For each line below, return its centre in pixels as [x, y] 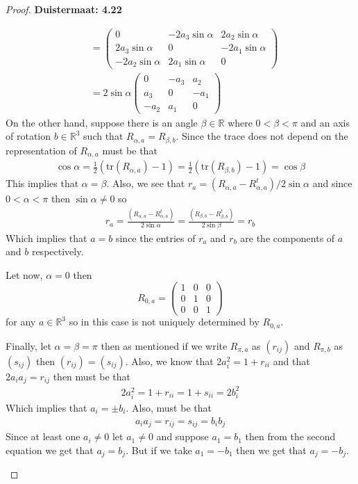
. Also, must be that [169, 408]
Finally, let [28, 345]
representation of [41, 150]
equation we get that [50, 450]
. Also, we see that [146, 183]
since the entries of [155, 237]
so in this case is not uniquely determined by [164, 322]
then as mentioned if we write [164, 345]
